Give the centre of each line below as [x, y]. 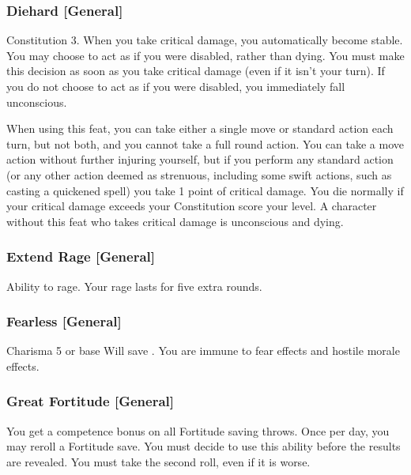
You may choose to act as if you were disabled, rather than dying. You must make [205, 55]
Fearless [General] [64, 321]
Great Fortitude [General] [90, 401]
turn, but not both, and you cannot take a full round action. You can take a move [205, 143]
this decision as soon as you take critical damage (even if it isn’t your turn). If [196, 71]
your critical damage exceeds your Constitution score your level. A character [192, 206]
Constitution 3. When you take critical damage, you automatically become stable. [205, 40]
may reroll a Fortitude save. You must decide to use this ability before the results [204, 446]
